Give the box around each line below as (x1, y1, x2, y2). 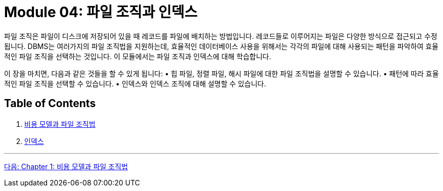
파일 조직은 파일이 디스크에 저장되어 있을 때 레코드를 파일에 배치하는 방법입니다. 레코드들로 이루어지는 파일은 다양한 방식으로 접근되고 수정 (4, 31, 437, 40)
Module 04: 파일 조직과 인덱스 (4, 4, 198, 21)
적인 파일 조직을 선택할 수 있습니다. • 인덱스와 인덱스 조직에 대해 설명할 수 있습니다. (4, 79, 266, 88)
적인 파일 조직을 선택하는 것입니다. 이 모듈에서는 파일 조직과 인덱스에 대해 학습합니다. (4, 52, 271, 61)
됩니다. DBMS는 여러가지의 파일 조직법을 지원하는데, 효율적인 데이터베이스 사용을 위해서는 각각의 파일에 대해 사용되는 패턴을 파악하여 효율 (4, 41, 438, 51)
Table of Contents (4, 97, 96, 110)
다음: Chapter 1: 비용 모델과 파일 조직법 (4, 162, 128, 171)
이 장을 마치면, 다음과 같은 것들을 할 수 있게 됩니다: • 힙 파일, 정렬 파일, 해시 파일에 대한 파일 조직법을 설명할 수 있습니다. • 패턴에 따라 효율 (4, 69, 439, 78)
